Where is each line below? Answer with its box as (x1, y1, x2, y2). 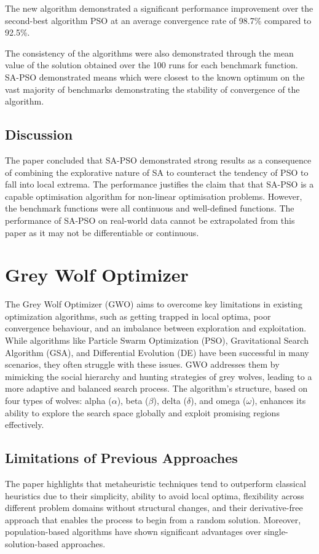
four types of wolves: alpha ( (5, 394, 112, 406)
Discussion (5, 125, 73, 144)
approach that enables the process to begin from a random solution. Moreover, (5, 513, 301, 526)
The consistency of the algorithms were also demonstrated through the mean (5, 46, 294, 59)
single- (264, 525, 288, 538)
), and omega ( (191, 394, 246, 406)
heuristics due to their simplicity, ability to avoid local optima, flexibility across (5, 489, 304, 502)
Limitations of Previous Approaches (5, 448, 238, 467)
